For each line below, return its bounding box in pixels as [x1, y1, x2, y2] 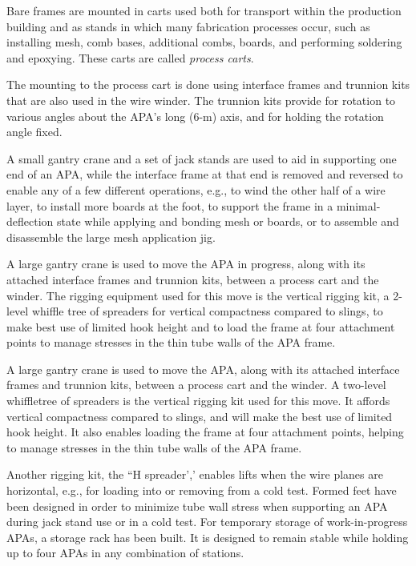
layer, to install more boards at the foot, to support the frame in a [6, 197, 333, 214]
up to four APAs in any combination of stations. [6, 544, 244, 561]
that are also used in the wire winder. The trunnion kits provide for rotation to [6, 91, 396, 108]
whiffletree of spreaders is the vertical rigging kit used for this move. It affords [6, 392, 390, 409]
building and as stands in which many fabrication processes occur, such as [6, 18, 370, 34]
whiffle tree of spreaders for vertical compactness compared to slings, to [31, 303, 383, 319]
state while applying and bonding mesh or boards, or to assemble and [56, 213, 399, 230]
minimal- [336, 197, 381, 214]
